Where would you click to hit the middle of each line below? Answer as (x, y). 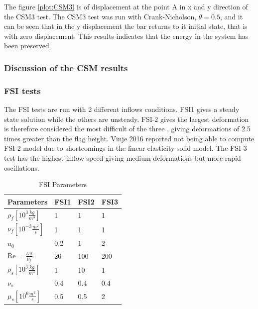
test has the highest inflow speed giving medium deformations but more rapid (123, 158)
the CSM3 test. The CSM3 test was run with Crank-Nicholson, (100, 16)
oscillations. (22, 167)
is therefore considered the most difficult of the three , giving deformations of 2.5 (127, 129)
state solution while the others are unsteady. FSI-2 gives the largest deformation (127, 119)
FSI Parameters (63, 184)
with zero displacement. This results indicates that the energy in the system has (126, 36)
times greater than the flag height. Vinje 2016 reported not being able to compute (129, 138)
